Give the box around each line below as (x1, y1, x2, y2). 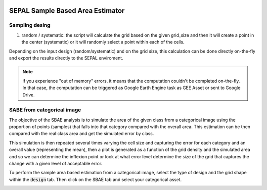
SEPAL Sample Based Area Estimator (9, 6, 125, 15)
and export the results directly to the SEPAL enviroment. (9, 55, 124, 61)
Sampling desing (9, 22, 50, 29)
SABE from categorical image (9, 106, 81, 113)
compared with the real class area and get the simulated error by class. (9, 131, 154, 137)
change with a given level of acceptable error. (9, 160, 103, 166)
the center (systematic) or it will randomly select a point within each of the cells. (21, 39, 185, 45)
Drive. (22, 92, 35, 97)
